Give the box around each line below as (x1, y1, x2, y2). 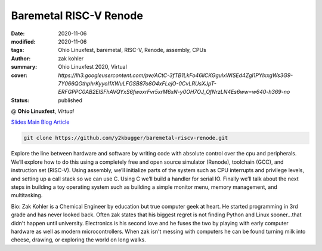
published (58, 96, 83, 104)
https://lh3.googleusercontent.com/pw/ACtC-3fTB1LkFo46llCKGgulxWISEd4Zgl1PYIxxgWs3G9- (58, 72, 293, 79)
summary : (11, 63, 38, 71)
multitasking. (11, 192, 43, 199)
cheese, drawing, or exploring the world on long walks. (11, 236, 146, 243)
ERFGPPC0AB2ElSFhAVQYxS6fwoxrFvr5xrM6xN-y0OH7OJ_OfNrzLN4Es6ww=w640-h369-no (58, 88, 290, 96)
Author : (11, 54, 31, 62)
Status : (11, 96, 30, 104)
